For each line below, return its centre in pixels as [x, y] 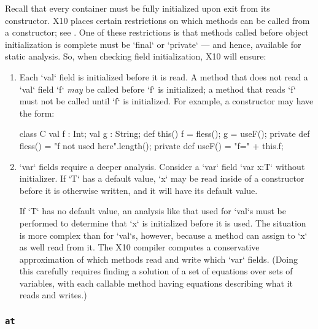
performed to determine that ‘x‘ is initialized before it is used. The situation [163, 223]
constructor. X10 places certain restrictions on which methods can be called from [157, 20]
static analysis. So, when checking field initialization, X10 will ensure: [136, 56]
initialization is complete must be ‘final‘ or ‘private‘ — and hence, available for [153, 44]
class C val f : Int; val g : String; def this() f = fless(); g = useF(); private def [165, 134]
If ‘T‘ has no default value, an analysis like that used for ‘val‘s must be [153, 211]
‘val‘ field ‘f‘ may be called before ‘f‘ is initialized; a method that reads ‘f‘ [157, 89]
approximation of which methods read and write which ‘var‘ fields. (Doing [159, 259]
